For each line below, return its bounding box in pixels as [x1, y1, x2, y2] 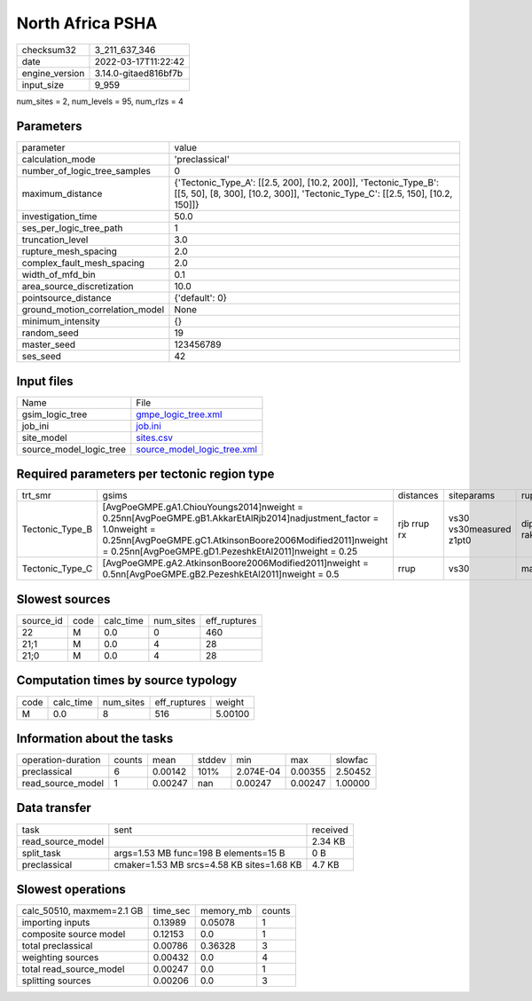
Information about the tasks [16, 730, 174, 745]
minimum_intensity [21, 315, 101, 327]
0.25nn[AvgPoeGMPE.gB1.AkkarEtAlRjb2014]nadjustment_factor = [102, 512, 379, 524]
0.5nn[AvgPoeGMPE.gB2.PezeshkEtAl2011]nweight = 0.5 [102, 568, 340, 580]
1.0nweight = [102, 524, 156, 536]
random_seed [21, 327, 79, 339]
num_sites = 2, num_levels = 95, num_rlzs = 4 [16, 96, 184, 106]
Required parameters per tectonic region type [16, 467, 275, 482]
